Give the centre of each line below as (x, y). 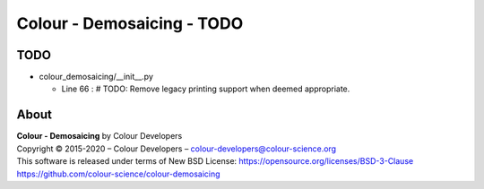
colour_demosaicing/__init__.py (96, 77)
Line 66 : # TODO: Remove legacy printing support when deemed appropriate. (206, 89)
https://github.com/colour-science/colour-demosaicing (118, 174)
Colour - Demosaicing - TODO (130, 23)
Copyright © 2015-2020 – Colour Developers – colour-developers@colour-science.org (176, 149)
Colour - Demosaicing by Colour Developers (99, 136)
